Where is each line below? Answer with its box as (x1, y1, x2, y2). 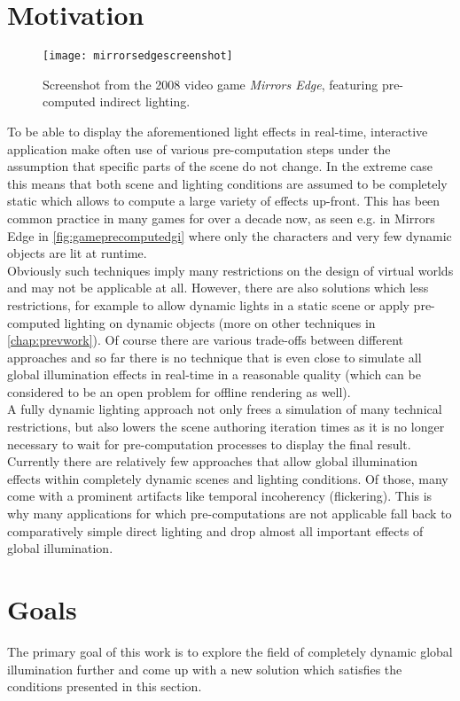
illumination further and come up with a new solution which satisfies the (7, 659, 402, 678)
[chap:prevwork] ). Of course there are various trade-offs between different (7, 331, 403, 349)
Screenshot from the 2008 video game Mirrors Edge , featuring (43, 74, 378, 93)
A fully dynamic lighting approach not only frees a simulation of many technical (7, 400, 442, 418)
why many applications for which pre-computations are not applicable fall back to (7, 504, 452, 523)
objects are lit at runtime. (7, 244, 147, 262)
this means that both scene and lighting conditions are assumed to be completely (7, 174, 448, 192)
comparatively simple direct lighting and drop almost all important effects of (7, 521, 424, 540)
